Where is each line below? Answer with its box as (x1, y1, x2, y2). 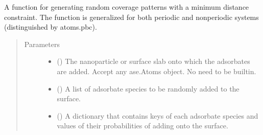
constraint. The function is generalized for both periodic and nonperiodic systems (4, 11, 259, 22)
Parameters (24, 38, 60, 49)
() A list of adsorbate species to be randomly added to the (57, 83, 240, 94)
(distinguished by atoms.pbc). (4, 21, 97, 32)
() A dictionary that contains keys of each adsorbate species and (57, 110, 258, 121)
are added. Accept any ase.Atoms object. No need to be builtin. (57, 65, 256, 76)
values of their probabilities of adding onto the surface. (57, 120, 228, 131)
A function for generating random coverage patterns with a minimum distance (4, 2, 249, 12)
